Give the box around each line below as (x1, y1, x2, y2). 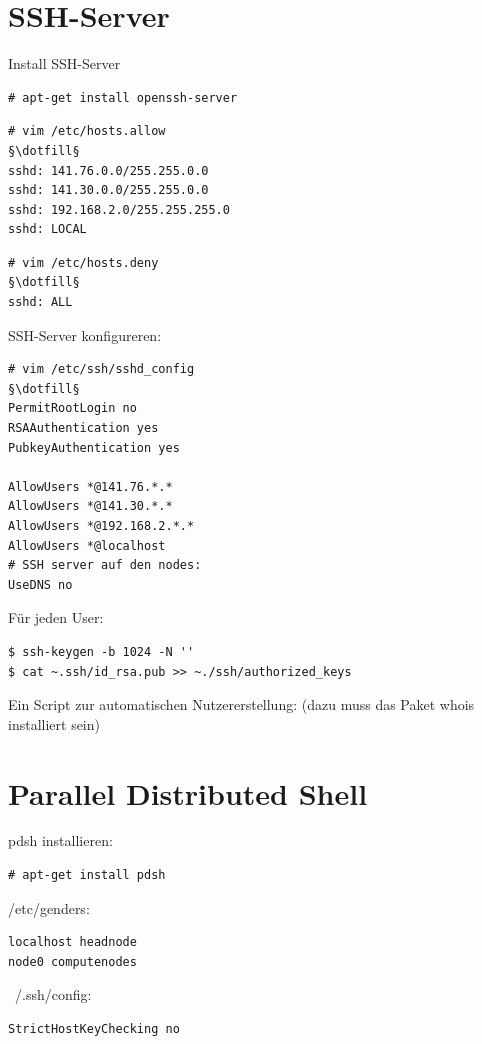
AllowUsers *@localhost (8, 538, 166, 553)
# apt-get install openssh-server (8, 90, 238, 105)
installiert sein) (8, 713, 100, 734)
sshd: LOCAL (8, 222, 87, 237)
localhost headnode (8, 935, 137, 950)
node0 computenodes (8, 954, 137, 969)
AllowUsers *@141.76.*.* (8, 479, 173, 494)
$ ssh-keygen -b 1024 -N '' (8, 644, 195, 659)
